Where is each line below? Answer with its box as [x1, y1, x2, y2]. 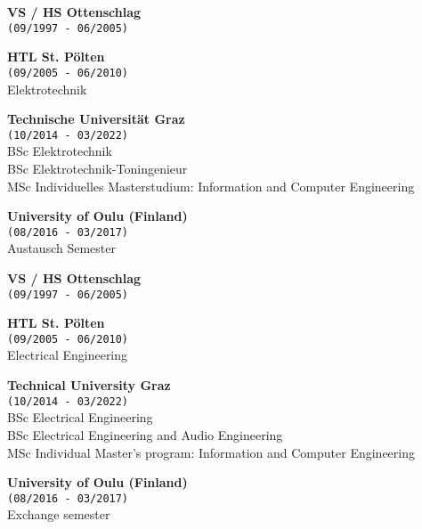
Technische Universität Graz [7, 110, 185, 128]
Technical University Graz [7, 376, 171, 395]
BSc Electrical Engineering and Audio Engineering [7, 425, 283, 444]
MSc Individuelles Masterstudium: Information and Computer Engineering [7, 176, 415, 195]
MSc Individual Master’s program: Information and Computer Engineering [7, 443, 415, 461]
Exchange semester [7, 505, 110, 524]
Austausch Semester [7, 239, 116, 257]
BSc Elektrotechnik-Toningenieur [7, 159, 188, 177]
